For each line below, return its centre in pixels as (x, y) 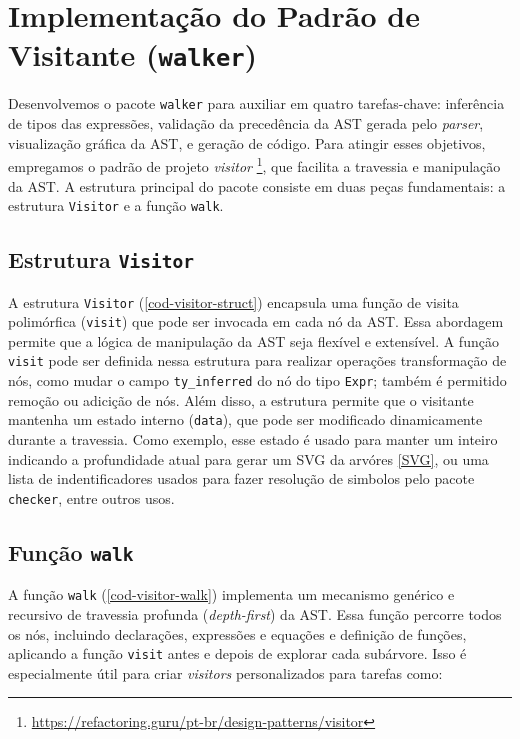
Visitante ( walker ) (133, 54)
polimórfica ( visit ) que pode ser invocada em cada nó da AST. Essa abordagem (256, 321)
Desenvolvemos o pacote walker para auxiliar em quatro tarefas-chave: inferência (256, 103)
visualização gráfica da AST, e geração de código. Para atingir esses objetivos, (247, 142)
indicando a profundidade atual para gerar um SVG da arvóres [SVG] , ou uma (248, 458)
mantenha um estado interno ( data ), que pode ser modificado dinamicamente (245, 419)
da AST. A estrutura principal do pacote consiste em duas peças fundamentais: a (257, 185)
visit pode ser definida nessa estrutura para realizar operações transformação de (257, 360)
